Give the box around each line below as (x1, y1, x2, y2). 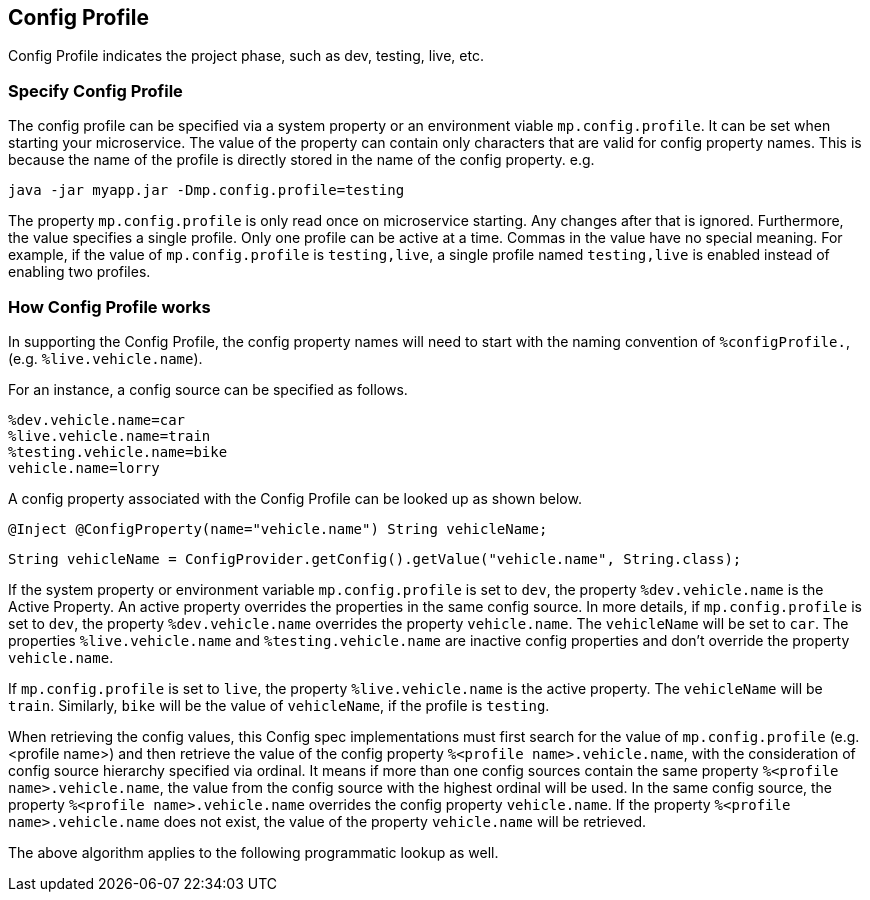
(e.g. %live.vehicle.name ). (8, 349, 203, 367)
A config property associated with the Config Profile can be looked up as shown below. (8, 489, 582, 507)
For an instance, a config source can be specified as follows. (8, 380, 408, 398)
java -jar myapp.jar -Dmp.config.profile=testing (8, 182, 405, 199)
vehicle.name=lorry (8, 459, 160, 476)
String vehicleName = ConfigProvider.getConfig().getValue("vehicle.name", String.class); (8, 550, 742, 567)
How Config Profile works (8, 296, 211, 317)
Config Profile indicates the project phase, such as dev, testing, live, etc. (8, 47, 484, 65)
